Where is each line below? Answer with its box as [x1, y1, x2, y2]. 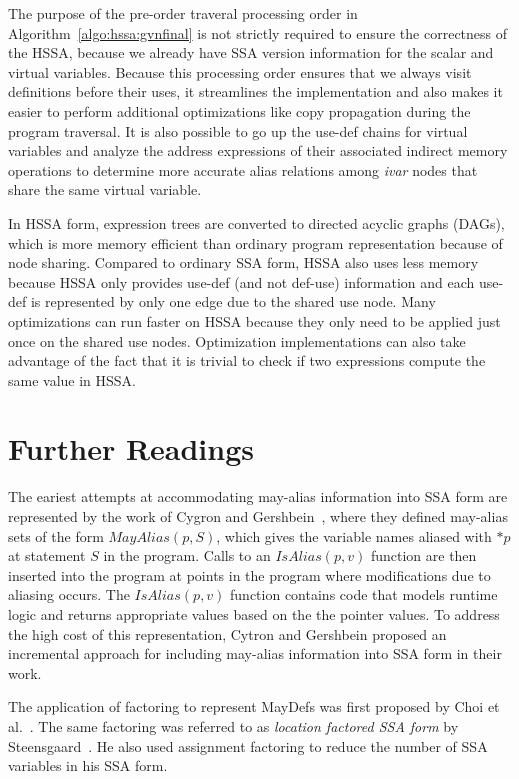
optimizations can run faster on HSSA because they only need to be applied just [8, 310, 501, 331]
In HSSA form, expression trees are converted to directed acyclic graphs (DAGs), [8, 212, 505, 233]
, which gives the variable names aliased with [216, 525, 492, 546]
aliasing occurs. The [8, 584, 130, 605]
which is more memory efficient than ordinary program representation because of [8, 232, 503, 253]
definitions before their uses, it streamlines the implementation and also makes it [8, 81, 503, 102]
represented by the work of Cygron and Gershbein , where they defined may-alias [8, 506, 508, 526]
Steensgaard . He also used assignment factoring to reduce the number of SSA [8, 735, 488, 756]
